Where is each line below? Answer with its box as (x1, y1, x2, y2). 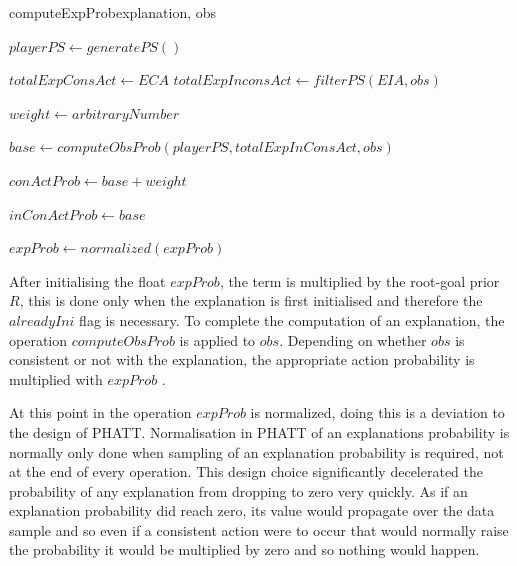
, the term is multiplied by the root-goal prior (219, 270, 500, 291)
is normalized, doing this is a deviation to (250, 402, 505, 423)
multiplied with (9, 368, 103, 389)
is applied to (179, 329, 256, 350)
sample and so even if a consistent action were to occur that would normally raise (9, 519, 509, 540)
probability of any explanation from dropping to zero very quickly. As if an (9, 480, 468, 501)
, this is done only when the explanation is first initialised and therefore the (19, 290, 483, 311)
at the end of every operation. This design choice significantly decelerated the (9, 461, 483, 482)
